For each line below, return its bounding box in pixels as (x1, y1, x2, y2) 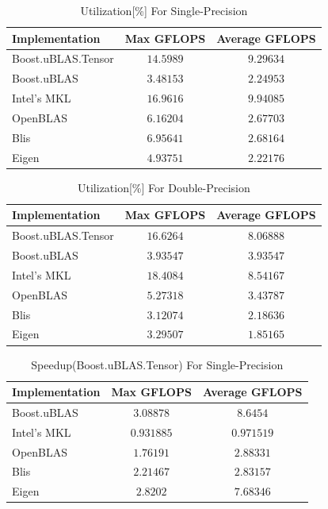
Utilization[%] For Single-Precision (80, 2, 248, 18)
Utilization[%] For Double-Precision (78, 179, 250, 195)
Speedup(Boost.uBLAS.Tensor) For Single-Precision (31, 356, 284, 372)
